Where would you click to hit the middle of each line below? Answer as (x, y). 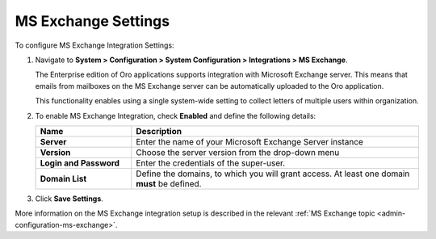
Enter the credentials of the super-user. (211, 163)
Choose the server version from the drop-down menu (238, 152)
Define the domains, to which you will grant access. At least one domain (273, 174)
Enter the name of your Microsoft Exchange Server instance (249, 141)
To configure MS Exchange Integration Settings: (94, 45)
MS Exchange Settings (92, 21)
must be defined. (169, 183)
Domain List (63, 178)
